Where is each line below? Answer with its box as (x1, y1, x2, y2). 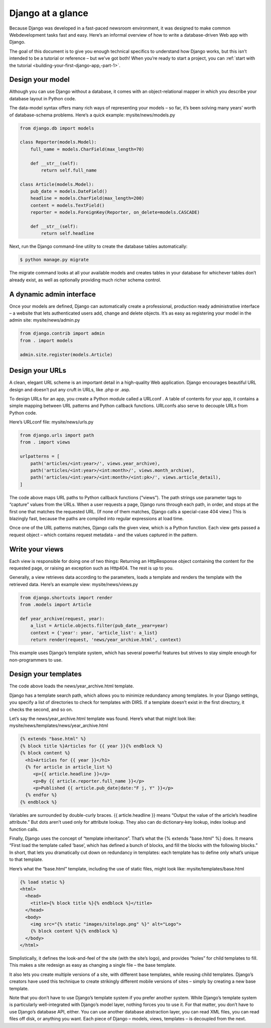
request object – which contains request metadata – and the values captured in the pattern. (9, 532, 198, 538)
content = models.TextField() (30, 202, 105, 208)
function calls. (9, 826, 39, 832)
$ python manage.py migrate (20, 257, 89, 263)
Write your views (9, 545, 64, 553)
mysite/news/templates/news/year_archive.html (9, 722, 108, 728)
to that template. (9, 856, 44, 862)
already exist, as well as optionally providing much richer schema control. (9, 276, 162, 283)
